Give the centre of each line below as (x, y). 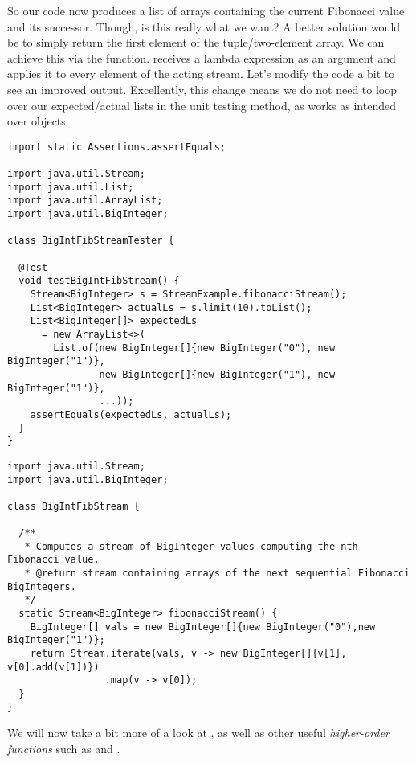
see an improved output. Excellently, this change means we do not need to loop (202, 89)
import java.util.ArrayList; (85, 201)
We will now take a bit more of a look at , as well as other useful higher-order (198, 733)
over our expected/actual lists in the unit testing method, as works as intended (202, 105)
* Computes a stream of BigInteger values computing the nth (191, 546)
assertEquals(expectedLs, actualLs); (131, 414)
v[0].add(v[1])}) (53, 667)
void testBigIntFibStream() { (99, 281)
